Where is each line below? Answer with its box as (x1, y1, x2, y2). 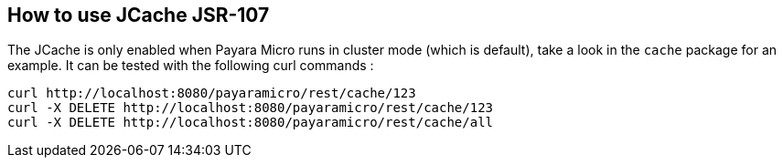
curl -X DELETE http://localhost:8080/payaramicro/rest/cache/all (7, 115, 494, 130)
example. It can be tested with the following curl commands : (7, 57, 374, 74)
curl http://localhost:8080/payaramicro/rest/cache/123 (7, 86, 416, 101)
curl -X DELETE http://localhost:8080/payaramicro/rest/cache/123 (7, 100, 494, 116)
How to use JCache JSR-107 (7, 4, 270, 26)
